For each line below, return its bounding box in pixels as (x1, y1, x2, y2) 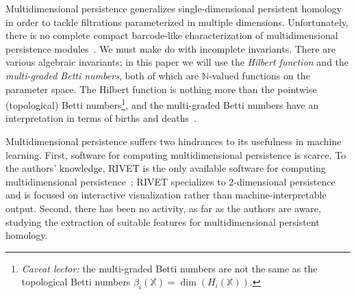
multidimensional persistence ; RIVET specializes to (5, 174, 226, 188)
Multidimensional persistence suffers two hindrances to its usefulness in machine (5, 134, 342, 148)
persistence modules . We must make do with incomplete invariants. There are (5, 41, 335, 55)
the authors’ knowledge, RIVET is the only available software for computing (5, 161, 326, 175)
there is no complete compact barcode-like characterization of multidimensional (5, 28, 338, 42)
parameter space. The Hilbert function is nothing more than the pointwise (5, 81, 317, 96)
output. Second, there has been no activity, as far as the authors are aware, (5, 201, 321, 215)
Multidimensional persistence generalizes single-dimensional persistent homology (5, 1, 342, 15)
